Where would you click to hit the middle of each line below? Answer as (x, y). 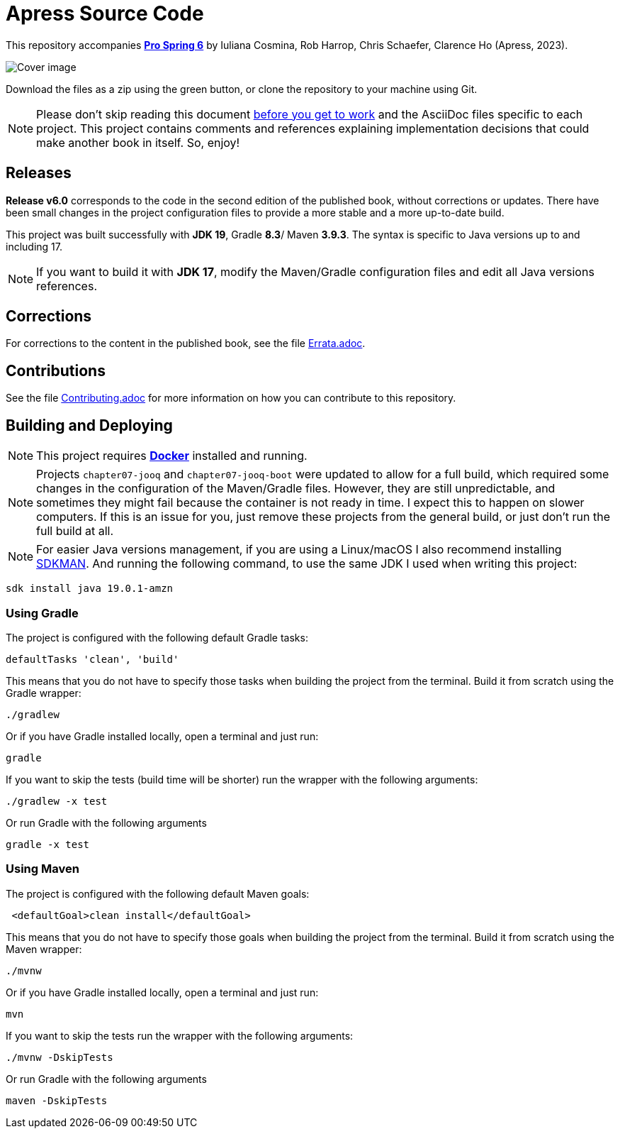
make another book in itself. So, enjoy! (138, 142)
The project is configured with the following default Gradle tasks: (157, 637)
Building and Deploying (89, 425)
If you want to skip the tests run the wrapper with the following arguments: (180, 1035)
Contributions (56, 370)
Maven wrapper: (44, 949)
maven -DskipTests (57, 1100)
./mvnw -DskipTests (60, 1057)
